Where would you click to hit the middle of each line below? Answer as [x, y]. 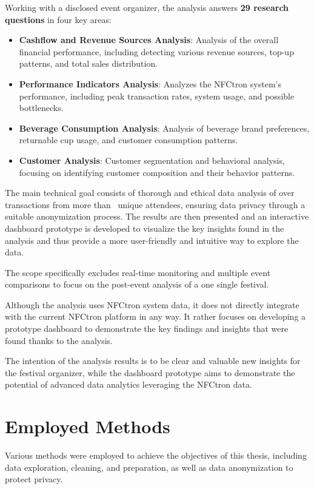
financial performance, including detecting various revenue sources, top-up [156, 51]
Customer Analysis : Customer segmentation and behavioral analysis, [152, 160]
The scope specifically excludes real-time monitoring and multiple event [138, 272]
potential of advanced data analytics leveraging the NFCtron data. [129, 384]
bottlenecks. [41, 108]
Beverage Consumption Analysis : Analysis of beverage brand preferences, [164, 128]
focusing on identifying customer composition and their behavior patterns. [157, 172]
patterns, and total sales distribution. [89, 63]
